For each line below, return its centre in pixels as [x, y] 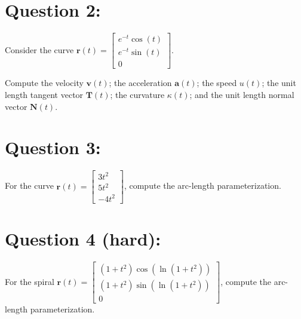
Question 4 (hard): [83, 239]
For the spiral [30, 281]
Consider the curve [39, 49]
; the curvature [137, 94]
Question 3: [53, 147]
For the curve [29, 185]
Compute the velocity [44, 83]
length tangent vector [44, 94]
